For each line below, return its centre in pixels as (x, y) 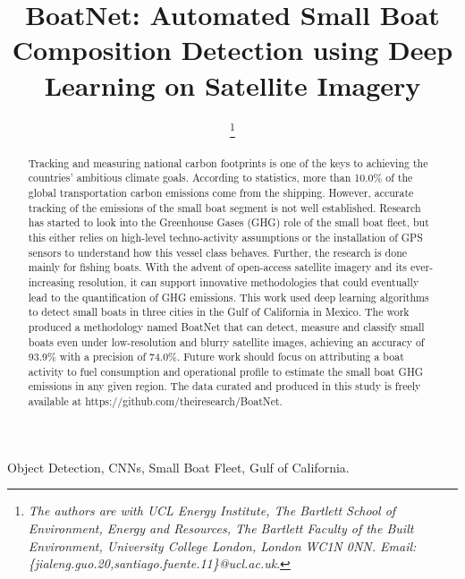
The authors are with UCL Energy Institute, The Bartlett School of (212, 511)
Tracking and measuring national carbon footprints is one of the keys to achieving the (228, 162)
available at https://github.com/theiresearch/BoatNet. (155, 401)
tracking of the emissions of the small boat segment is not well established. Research (224, 207)
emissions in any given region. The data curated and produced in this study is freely (224, 386)
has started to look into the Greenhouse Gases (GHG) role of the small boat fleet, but (228, 222)
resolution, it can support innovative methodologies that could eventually (249, 281)
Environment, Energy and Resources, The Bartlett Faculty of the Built (221, 528)
